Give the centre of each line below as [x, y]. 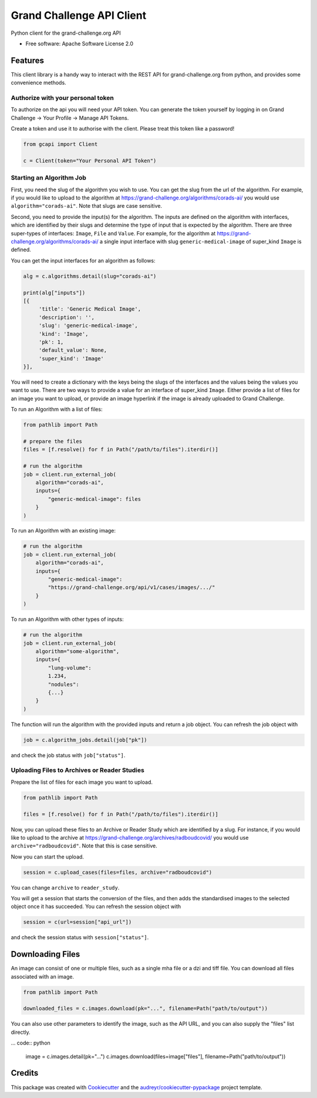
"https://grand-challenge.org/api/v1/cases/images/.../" [131, 588]
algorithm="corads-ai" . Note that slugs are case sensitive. [87, 206]
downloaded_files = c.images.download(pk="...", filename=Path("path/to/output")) [146, 1009]
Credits [25, 1073]
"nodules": [63, 684]
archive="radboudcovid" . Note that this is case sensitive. [84, 846]
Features [27, 60]
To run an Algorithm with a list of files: [57, 410]
